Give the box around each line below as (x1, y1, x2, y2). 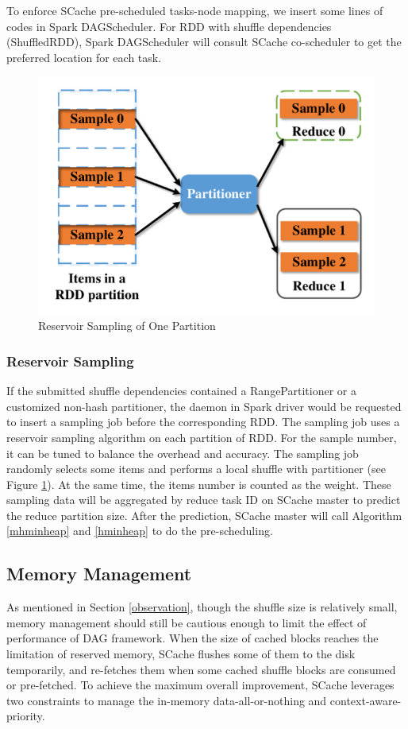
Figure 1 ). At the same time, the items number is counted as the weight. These (6, 475, 391, 492)
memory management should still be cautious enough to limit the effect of (6, 614, 367, 630)
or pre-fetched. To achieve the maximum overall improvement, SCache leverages (6, 677, 395, 693)
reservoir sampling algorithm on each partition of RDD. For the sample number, (6, 428, 397, 445)
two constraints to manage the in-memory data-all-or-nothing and (6, 692, 327, 708)
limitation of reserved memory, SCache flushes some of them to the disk (6, 646, 356, 662)
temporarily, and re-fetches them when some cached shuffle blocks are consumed (6, 661, 396, 677)
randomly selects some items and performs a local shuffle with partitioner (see (6, 460, 386, 477)
